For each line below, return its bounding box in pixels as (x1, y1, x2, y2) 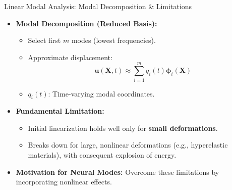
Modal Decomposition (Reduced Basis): (16, 18, 157, 28)
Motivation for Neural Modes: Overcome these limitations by (16, 166, 219, 177)
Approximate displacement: (28, 52, 112, 62)
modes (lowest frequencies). (71, 35, 156, 45)
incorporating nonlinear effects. (16, 176, 112, 187)
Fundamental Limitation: (16, 106, 104, 116)
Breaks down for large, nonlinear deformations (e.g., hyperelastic (28, 139, 228, 150)
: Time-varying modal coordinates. (48, 88, 155, 99)
